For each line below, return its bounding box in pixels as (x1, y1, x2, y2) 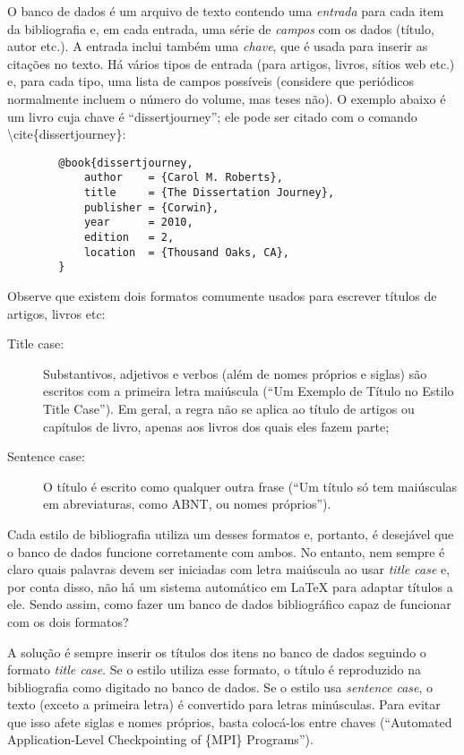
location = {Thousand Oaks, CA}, (83, 245, 289, 259)
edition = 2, (83, 231, 175, 245)
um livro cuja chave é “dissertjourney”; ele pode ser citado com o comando (7, 107, 417, 125)
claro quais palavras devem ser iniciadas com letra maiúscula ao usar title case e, (7, 560, 451, 579)
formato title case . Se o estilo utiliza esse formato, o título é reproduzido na (7, 660, 422, 679)
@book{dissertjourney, (58, 156, 193, 169)
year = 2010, (83, 216, 193, 229)
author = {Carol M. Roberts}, (83, 171, 283, 184)
